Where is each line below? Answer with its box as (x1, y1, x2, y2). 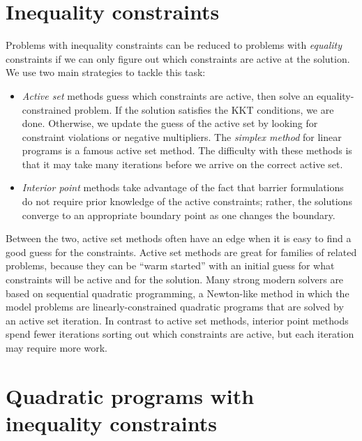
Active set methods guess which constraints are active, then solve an (22, 88, 314, 103)
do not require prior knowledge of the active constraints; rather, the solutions (22, 194, 352, 209)
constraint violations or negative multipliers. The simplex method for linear (22, 129, 342, 144)
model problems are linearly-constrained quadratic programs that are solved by (6, 299, 344, 314)
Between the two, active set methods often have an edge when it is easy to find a (6, 231, 352, 246)
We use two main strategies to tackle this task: (6, 65, 206, 80)
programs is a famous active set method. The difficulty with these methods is (22, 143, 352, 158)
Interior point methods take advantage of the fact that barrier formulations (22, 180, 344, 195)
